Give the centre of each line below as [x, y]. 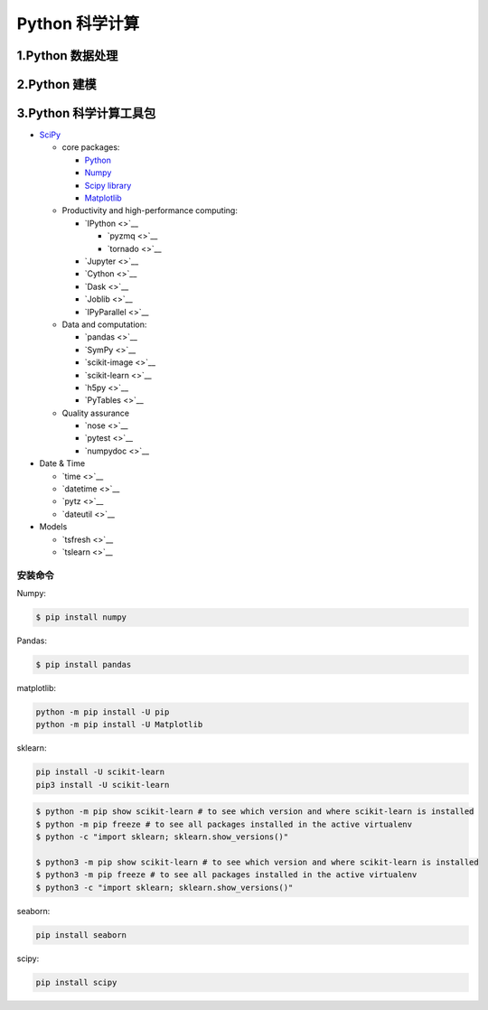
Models [53, 527]
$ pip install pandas [84, 665]
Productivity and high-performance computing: [150, 210]
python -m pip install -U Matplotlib [119, 725]
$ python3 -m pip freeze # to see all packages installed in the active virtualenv [226, 875]
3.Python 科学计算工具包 [86, 113]
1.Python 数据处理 [67, 56]
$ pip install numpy [81, 617]
